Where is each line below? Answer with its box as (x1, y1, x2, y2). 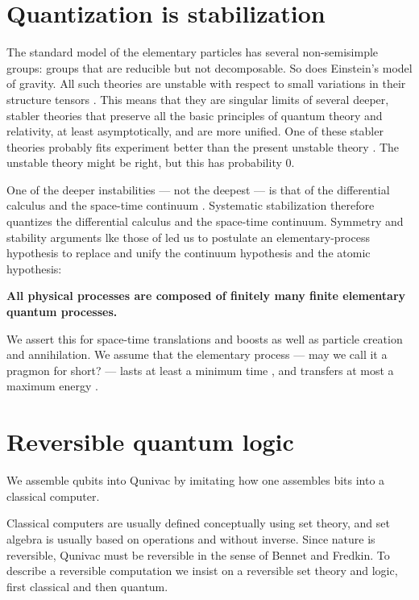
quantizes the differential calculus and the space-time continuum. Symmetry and (6, 213, 404, 230)
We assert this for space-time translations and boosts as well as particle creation (6, 330, 403, 347)
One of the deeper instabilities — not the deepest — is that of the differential (6, 181, 390, 198)
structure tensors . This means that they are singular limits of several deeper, (6, 90, 389, 107)
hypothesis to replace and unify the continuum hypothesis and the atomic (6, 244, 371, 261)
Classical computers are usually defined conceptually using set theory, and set (6, 515, 390, 531)
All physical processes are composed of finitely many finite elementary (6, 287, 406, 304)
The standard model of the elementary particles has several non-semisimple (6, 44, 379, 60)
